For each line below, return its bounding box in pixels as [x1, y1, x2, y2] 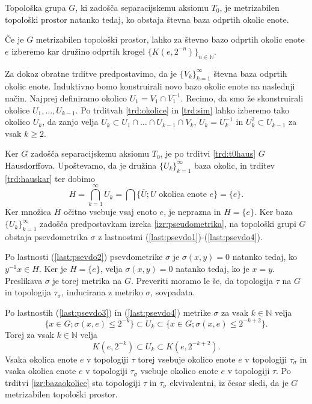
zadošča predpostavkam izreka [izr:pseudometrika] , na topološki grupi [40, 217, 296, 230]
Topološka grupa [5, 1, 66, 13]
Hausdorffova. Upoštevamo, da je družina [5, 158, 157, 171]
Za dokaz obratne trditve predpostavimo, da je [5, 67, 177, 79]
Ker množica [5, 205, 52, 218]
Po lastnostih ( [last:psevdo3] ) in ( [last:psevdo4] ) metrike [5, 306, 211, 318]
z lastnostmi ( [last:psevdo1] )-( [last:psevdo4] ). [98, 230, 263, 243]
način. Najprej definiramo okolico [5, 91, 127, 104]
